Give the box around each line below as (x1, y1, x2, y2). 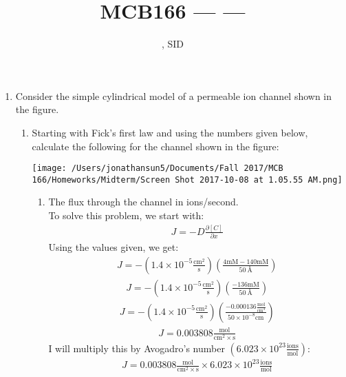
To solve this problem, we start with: (48, 208, 204, 222)
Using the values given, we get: (48, 240, 179, 254)
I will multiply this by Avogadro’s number (48, 340, 225, 355)
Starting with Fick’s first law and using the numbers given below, (32, 125, 308, 139)
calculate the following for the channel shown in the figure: (32, 139, 279, 153)
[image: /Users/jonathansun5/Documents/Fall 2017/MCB (32, 163, 283, 174)
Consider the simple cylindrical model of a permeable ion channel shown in (15, 88, 332, 103)
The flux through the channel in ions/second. (48, 194, 239, 209)
